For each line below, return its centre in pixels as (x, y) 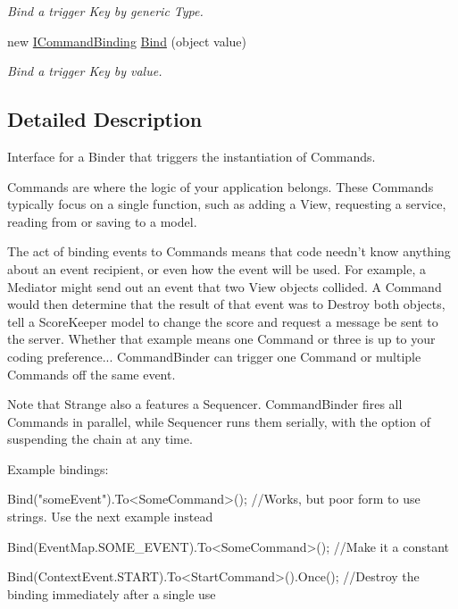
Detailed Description (105, 119)
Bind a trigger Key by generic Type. (105, 11)
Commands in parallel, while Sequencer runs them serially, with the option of (219, 421)
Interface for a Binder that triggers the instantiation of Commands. (192, 156)
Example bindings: (58, 468)
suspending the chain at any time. (100, 439)
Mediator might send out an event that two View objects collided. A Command (225, 286)
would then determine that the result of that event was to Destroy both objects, (226, 304)
